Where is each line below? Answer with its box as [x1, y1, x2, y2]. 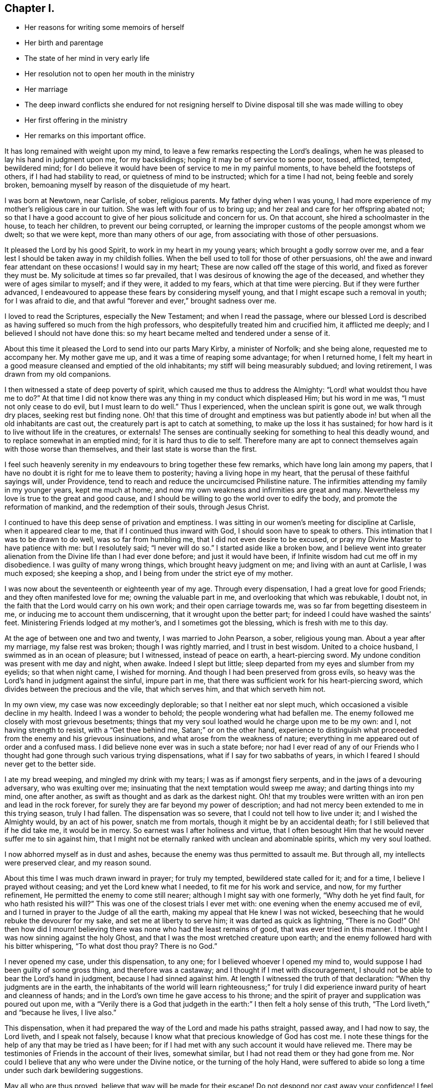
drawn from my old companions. [4, 370, 111, 379]
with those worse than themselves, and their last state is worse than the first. [4, 445, 257, 454]
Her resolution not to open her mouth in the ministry [24, 69, 195, 78]
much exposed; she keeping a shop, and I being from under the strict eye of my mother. [4, 569, 293, 578]
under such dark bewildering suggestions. [4, 1066, 143, 1075]
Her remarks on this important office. [24, 131, 146, 140]
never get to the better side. [4, 760, 96, 769]
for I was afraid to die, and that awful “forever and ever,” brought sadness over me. [4, 296, 277, 305]
